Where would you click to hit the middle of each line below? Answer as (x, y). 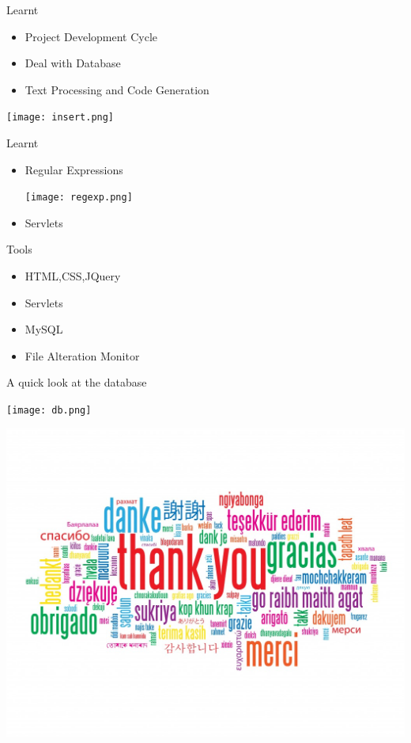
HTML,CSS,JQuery (73, 276)
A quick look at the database (77, 382)
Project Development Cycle (91, 36)
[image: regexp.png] (79, 198)
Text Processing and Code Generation (117, 89)
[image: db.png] (49, 411)
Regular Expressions (74, 169)
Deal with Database (73, 63)
